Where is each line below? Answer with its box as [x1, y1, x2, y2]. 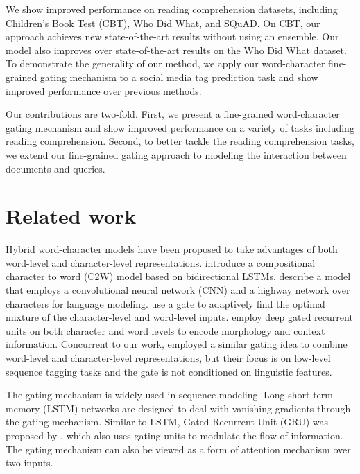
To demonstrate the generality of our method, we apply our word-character [6, 56, 325, 71]
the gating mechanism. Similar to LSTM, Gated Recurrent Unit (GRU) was [6, 414, 328, 429]
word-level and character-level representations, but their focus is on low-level [6, 351, 331, 365]
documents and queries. [6, 161, 105, 175]
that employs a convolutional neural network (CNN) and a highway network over [6, 283, 350, 297]
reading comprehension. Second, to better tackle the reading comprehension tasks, [6, 134, 354, 148]
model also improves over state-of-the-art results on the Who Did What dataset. [6, 42, 347, 57]
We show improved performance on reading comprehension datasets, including [6, 2, 338, 16]
